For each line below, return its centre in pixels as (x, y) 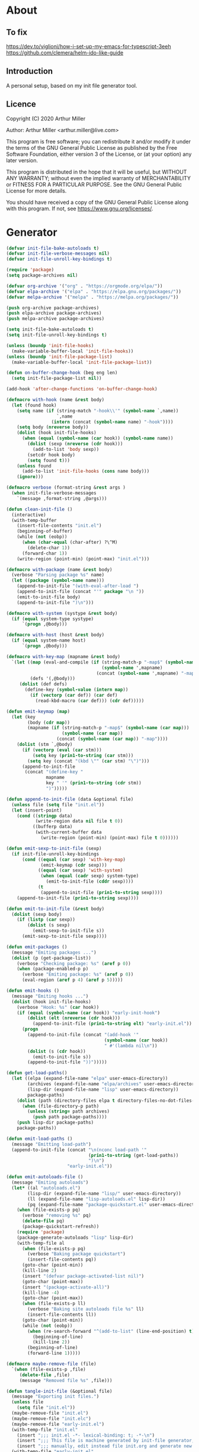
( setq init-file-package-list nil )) (57, 379)
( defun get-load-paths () (37, 1073)
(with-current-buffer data (68, 832)
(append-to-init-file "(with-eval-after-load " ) (78, 586)
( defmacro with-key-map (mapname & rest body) (63, 656)
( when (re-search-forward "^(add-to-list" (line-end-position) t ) (111, 1331)
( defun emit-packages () (37, 947)
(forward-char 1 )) (44, 553)
